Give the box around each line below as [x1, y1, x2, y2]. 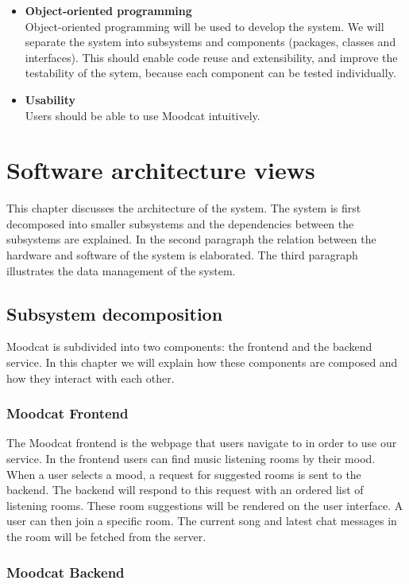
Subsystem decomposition [6, 301, 223, 325]
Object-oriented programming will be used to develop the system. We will [25, 18, 384, 34]
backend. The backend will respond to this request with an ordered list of [6, 481, 364, 498]
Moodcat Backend [6, 562, 125, 582]
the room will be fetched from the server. [6, 528, 206, 545]
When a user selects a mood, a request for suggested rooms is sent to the [6, 465, 361, 482]
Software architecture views [6, 154, 315, 186]
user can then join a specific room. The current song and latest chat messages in [6, 512, 397, 529]
